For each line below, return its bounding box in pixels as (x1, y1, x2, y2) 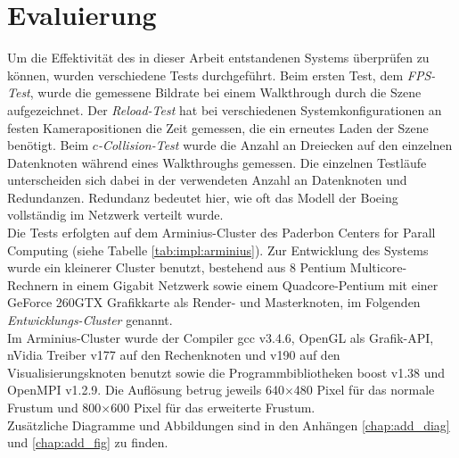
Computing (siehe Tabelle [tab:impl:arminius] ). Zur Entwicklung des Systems (7, 240, 429, 259)
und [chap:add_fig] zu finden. (7, 433, 168, 452)
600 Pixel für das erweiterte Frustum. (111, 398, 316, 416)
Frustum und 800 (7, 398, 102, 416)
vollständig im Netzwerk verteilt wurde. (7, 205, 224, 224)
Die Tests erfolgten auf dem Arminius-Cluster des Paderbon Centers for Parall (7, 223, 436, 242)
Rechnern (7, 275, 59, 294)
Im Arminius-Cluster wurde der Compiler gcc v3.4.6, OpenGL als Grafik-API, (7, 328, 434, 346)
